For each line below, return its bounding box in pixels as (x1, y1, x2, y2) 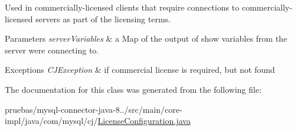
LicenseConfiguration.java (97, 115, 191, 127)
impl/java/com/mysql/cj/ (5, 115, 98, 127)
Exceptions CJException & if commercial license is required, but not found (5, 63, 275, 76)
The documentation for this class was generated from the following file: (5, 83, 262, 95)
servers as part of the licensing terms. (35, 12, 171, 25)
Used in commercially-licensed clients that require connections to (5, 1, 240, 13)
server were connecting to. (5, 43, 99, 56)
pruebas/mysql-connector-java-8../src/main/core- (5, 103, 182, 115)
